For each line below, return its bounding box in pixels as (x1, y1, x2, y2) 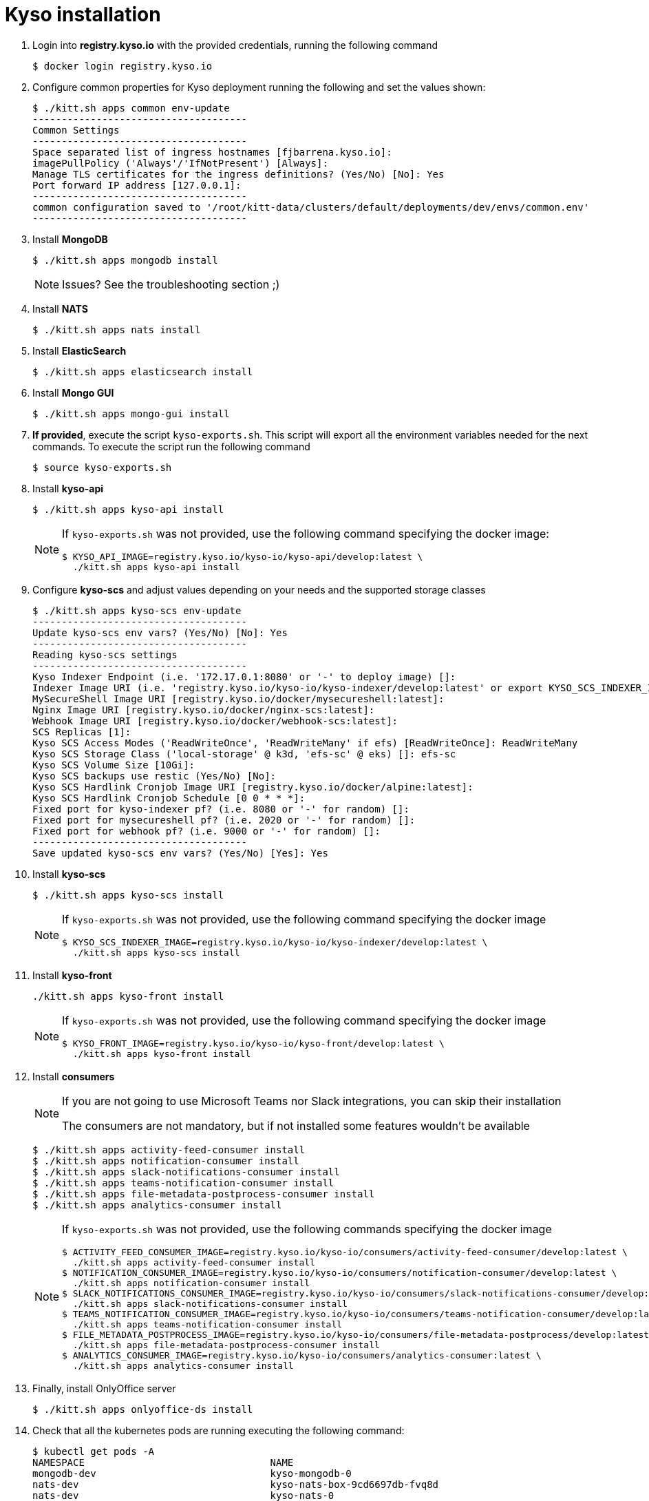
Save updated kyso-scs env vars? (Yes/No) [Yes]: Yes (32, 847, 328, 859)
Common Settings (32, 124, 120, 136)
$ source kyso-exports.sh (32, 461, 172, 473)
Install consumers (32, 1070, 115, 1082)
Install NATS (32, 302, 88, 315)
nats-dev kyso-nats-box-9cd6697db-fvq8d (32, 1478, 439, 1490)
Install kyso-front (32, 969, 112, 981)
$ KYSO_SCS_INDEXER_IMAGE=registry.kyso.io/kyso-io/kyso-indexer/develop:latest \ (62, 936, 488, 947)
